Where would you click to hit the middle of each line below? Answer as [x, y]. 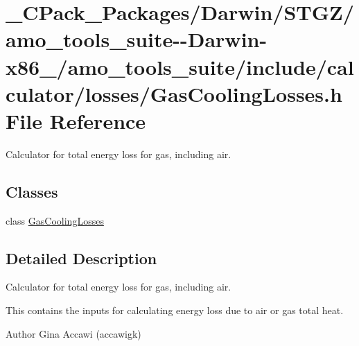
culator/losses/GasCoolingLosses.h [174, 93]
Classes [32, 191]
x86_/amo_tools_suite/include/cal [180, 66]
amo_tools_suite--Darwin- [137, 39]
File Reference [76, 120]
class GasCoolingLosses [55, 220]
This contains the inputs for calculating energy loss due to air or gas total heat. [175, 310]
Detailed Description [81, 258]
